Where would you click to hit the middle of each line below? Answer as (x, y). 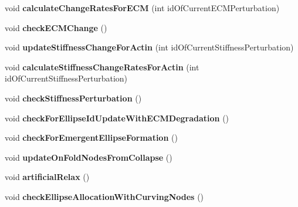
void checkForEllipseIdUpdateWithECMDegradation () (117, 118)
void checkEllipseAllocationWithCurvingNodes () (104, 196)
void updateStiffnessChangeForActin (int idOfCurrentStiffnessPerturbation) (149, 47)
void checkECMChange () (56, 27)
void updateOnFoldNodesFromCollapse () (89, 157)
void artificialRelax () (47, 177)
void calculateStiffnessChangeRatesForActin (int (102, 67)
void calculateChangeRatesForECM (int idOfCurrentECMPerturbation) (142, 8)
